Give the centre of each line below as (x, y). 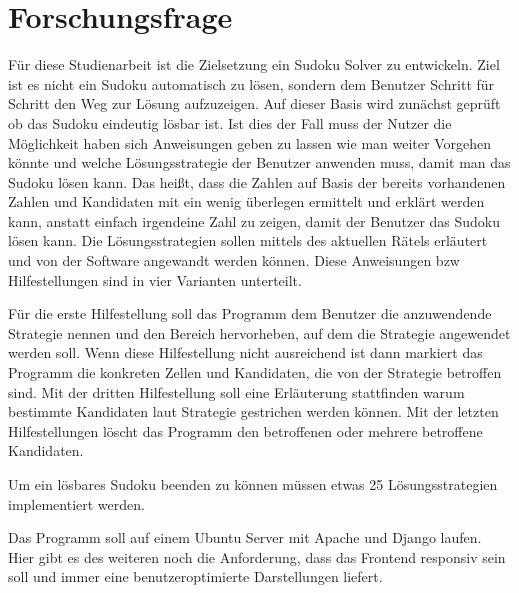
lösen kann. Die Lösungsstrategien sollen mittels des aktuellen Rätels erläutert (248, 240)
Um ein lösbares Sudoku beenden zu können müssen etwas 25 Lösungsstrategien (253, 484)
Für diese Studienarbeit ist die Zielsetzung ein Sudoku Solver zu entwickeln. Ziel (254, 64)
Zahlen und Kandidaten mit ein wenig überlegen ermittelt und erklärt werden (246, 201)
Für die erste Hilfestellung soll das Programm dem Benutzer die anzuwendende (250, 313)
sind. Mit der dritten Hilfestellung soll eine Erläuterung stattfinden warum (236, 391)
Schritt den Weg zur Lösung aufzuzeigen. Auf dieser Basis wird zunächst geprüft (254, 103)
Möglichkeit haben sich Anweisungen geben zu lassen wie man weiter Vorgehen (249, 142)
